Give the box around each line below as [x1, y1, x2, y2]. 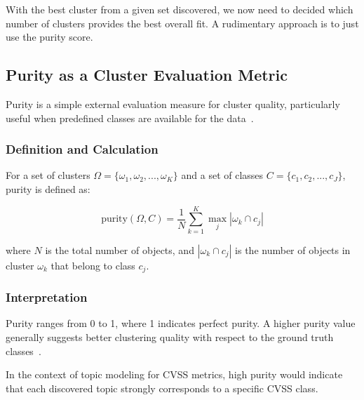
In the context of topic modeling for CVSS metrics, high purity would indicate [6, 367, 343, 382]
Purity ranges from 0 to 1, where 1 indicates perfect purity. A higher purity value [6, 316, 356, 331]
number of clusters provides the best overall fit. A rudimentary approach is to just [6, 15, 359, 30]
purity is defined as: [6, 181, 90, 196]
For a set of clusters [6, 168, 90, 182]
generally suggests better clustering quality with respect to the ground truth [6, 329, 334, 344]
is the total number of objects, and [45, 242, 194, 257]
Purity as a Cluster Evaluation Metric [6, 64, 288, 86]
